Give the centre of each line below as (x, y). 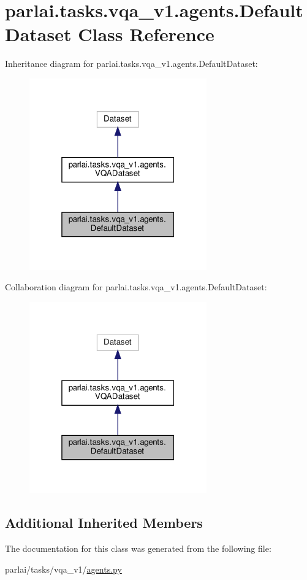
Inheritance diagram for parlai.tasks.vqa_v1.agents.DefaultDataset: (131, 64)
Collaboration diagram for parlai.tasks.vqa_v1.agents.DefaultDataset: (136, 287)
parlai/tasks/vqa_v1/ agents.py (63, 569)
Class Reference (146, 34)
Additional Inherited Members (104, 523)
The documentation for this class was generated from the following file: (138, 548)
